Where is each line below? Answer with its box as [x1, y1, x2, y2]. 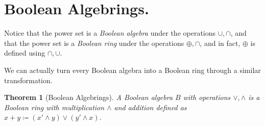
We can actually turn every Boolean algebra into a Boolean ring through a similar [4, 64, 261, 75]
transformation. [4, 74, 53, 85]
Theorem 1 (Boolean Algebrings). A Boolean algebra [4, 92, 173, 103]
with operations [183, 92, 231, 103]
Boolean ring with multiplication [4, 102, 105, 112]
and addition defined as [114, 102, 187, 112]
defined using [4, 47, 45, 58]
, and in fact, [200, 37, 240, 48]
